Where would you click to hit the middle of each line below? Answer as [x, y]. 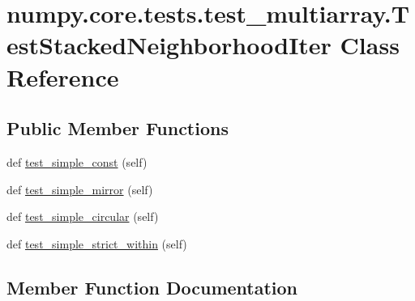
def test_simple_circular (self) [83, 216]
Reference [63, 76]
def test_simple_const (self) [77, 161]
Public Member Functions [118, 128]
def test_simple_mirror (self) [80, 189]
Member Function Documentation [152, 287]
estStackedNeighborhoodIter [169, 45]
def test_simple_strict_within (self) [97, 243]
